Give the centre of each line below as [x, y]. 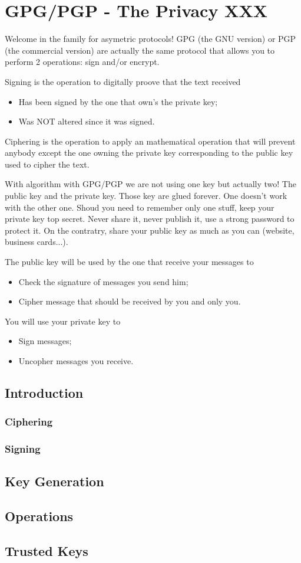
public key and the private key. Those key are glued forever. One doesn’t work [146, 196]
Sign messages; [45, 341]
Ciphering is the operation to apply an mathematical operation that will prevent [150, 141]
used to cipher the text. [47, 164]
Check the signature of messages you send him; [103, 281]
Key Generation [54, 481]
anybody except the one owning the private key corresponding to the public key [149, 153]
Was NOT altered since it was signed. [87, 121]
